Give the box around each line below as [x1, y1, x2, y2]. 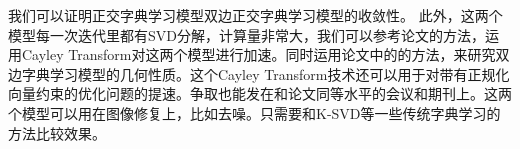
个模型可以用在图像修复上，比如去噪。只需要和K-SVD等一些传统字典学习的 [8, 102, 501, 123]
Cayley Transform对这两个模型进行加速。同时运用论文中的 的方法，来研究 [21, 44, 496, 65]
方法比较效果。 [8, 122, 106, 143]
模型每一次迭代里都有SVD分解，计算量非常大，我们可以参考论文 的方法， [8, 24, 485, 45]
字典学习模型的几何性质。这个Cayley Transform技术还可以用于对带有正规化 [21, 63, 510, 84]
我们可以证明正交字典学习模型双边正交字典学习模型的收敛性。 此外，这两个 [8, 5, 503, 25]
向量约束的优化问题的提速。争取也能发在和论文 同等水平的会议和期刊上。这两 [8, 83, 512, 104]
